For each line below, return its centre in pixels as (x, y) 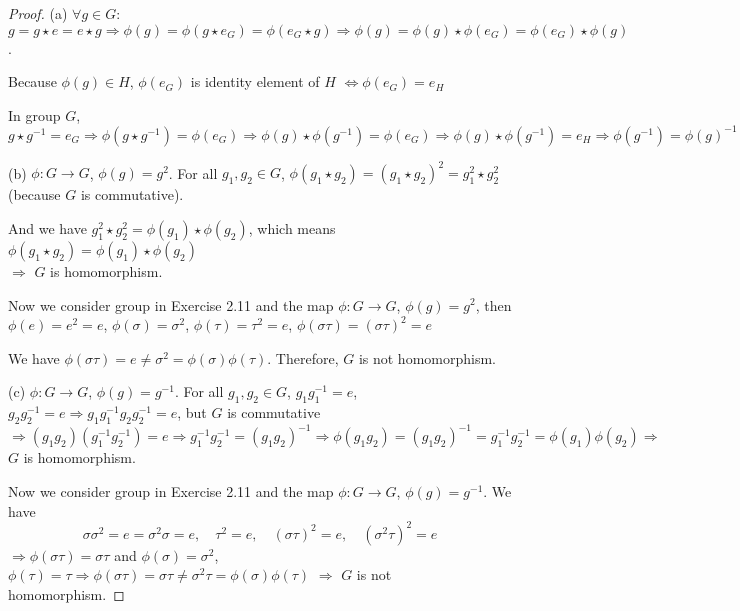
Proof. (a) (38, 13)
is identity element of (255, 81)
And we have (47, 227)
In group (34, 114)
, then (493, 304)
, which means (292, 227)
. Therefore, (303, 357)
